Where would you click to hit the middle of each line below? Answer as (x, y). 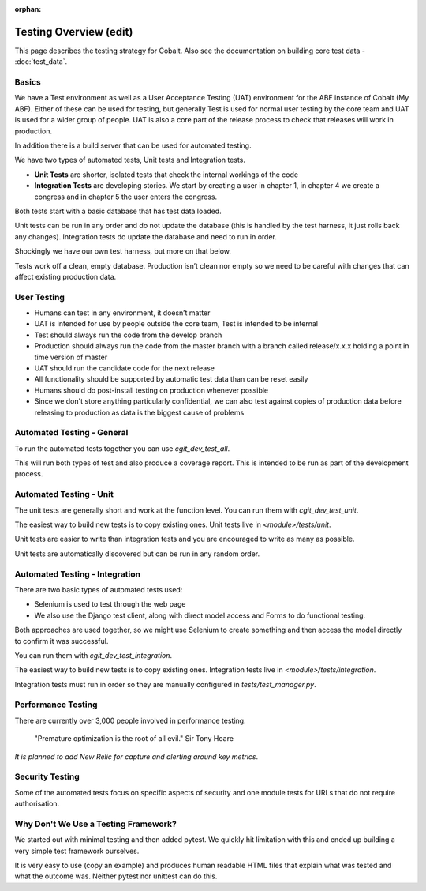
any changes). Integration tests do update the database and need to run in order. (146, 236)
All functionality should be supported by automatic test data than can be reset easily (171, 379)
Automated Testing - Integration (78, 574)
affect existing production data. (65, 276)
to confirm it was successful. (62, 641)
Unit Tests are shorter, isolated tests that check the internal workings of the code (166, 175)
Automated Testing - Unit (64, 494)
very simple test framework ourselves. (77, 851)
